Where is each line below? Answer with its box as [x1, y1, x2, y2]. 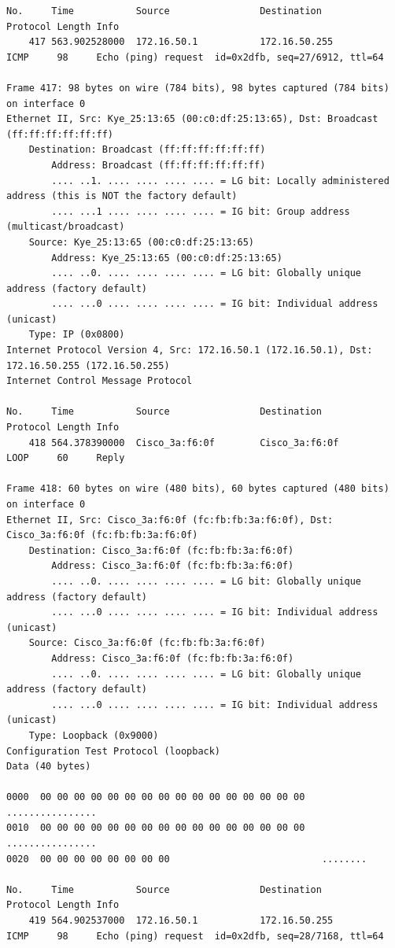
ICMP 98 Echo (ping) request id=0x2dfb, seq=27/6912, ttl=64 [6, 51, 384, 63]
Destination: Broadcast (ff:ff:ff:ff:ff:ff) [28, 144, 266, 156]
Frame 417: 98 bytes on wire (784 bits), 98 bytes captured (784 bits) [6, 82, 389, 94]
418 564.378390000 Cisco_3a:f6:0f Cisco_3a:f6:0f [28, 437, 339, 448]
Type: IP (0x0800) [28, 329, 125, 341]
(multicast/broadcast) [6, 221, 125, 233]
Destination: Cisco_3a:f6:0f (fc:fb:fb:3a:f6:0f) [28, 544, 294, 556]
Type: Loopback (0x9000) [28, 729, 159, 741]
